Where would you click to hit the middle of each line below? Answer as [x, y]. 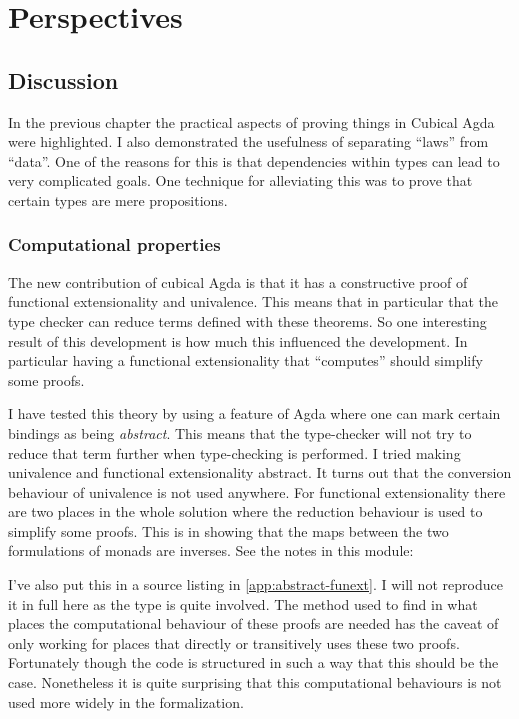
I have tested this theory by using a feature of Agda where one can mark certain [254, 413]
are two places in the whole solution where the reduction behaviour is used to [245, 511]
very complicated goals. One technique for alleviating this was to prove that [240, 180]
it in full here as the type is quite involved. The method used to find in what [243, 603]
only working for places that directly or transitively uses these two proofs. [234, 642]
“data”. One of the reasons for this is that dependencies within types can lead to [254, 160]
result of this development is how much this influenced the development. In [238, 340]
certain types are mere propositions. [118, 199]
